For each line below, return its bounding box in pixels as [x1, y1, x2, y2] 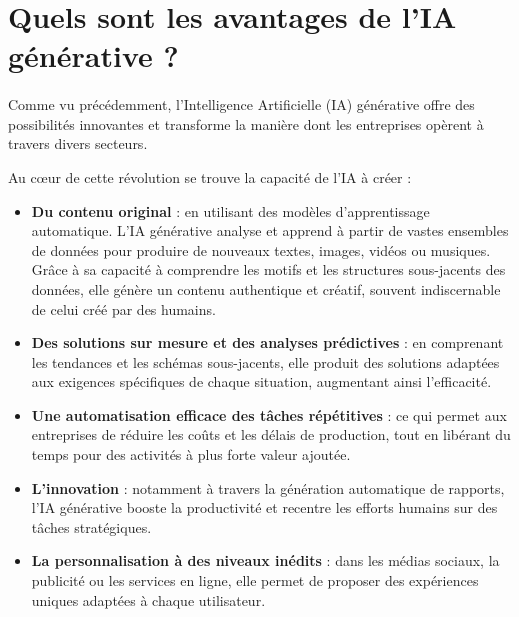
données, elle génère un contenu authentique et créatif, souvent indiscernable [31, 278, 501, 299]
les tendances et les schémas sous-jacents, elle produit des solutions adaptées [31, 351, 500, 372]
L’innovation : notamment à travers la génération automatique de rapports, [31, 477, 505, 498]
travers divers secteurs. [8, 133, 148, 154]
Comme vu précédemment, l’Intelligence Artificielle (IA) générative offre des [8, 94, 475, 115]
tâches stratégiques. [31, 516, 152, 537]
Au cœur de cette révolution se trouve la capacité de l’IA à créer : [8, 166, 412, 187]
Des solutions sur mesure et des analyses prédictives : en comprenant [31, 332, 504, 353]
